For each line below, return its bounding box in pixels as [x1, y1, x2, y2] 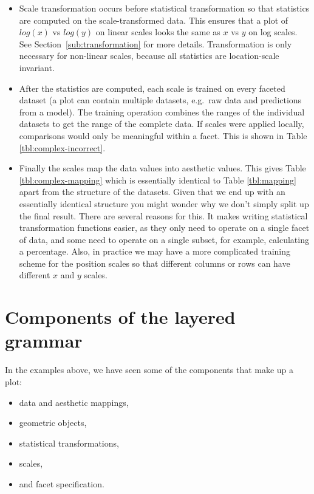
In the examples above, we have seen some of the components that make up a [5, 363, 294, 376]
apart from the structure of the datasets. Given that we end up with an [19, 185, 285, 198]
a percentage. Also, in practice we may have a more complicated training [19, 245, 291, 258]
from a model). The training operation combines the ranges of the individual [19, 105, 305, 118]
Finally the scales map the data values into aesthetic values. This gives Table [19, 162, 306, 174]
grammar [5, 328, 83, 353]
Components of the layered [5, 304, 236, 329]
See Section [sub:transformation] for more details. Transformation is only [19, 37, 292, 50]
